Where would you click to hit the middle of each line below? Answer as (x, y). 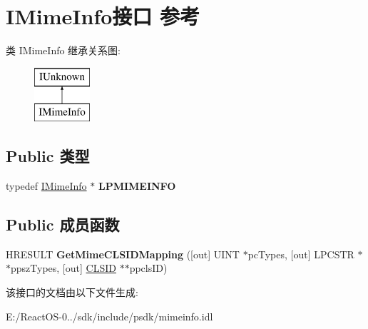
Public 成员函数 (63, 224)
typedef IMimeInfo (46, 186)
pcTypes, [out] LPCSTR (301, 254)
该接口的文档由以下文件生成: (72, 292)
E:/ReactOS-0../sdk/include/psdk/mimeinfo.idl (109, 316)
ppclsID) (148, 268)
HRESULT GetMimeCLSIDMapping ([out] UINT (123, 254)
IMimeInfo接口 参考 (103, 16)
